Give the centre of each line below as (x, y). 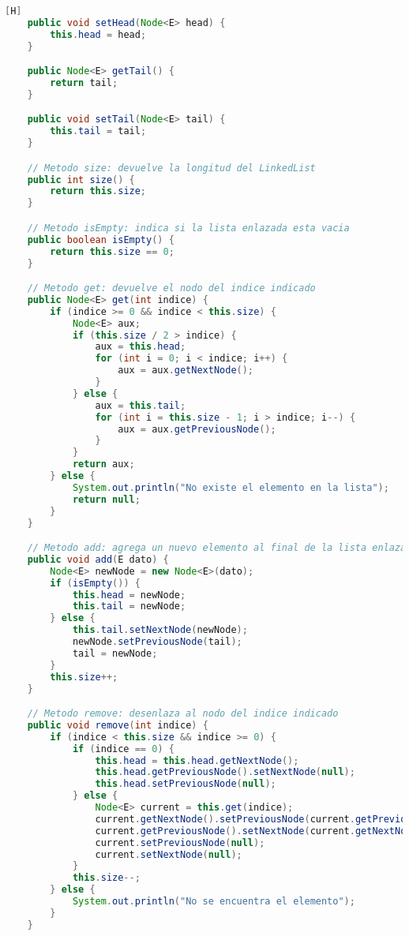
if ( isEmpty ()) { (95, 583)
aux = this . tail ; (141, 405)
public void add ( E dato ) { (98, 559)
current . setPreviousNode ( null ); (180, 842)
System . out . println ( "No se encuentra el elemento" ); (214, 902)
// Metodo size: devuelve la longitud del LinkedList (171, 168)
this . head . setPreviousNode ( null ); (186, 784)
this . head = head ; (98, 34)
